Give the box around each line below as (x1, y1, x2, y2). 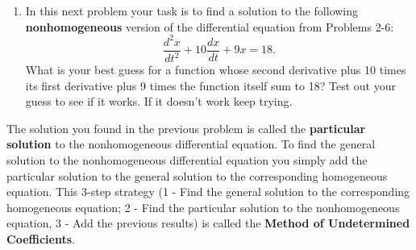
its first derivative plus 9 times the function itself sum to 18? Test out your (25, 77, 396, 94)
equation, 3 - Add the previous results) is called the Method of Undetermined (6, 215, 410, 231)
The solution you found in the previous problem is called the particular (6, 119, 366, 136)
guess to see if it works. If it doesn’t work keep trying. (25, 93, 293, 110)
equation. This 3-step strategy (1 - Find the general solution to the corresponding (6, 183, 410, 200)
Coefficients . (6, 231, 75, 248)
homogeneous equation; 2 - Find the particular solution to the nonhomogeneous (6, 198, 400, 215)
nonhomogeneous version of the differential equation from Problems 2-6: (25, 18, 394, 35)
